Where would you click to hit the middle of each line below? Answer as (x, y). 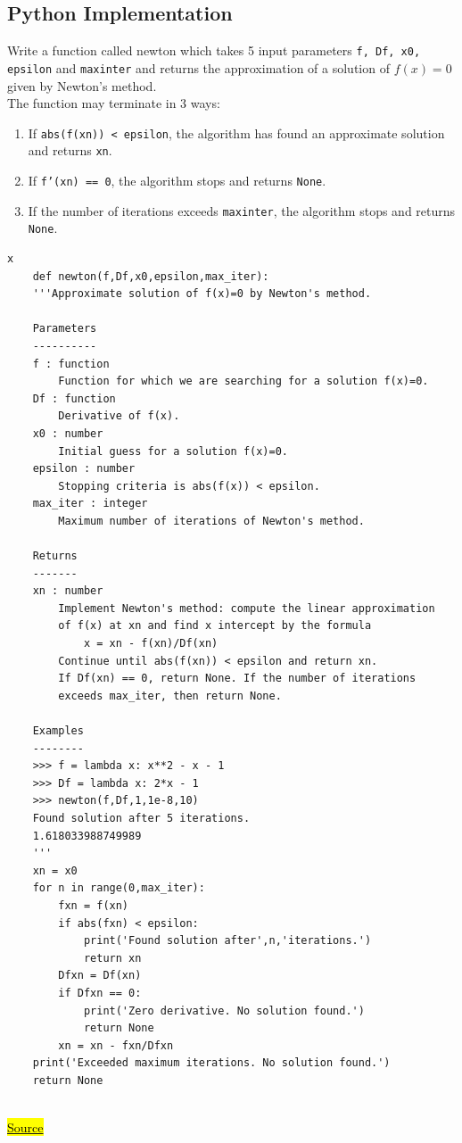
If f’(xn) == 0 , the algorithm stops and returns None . (177, 181)
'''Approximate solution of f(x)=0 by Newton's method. (202, 294)
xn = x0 (55, 870)
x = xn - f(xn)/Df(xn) (151, 644)
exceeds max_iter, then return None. (170, 696)
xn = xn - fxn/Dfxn (116, 1045)
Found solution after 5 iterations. (141, 818)
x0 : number (68, 433)
